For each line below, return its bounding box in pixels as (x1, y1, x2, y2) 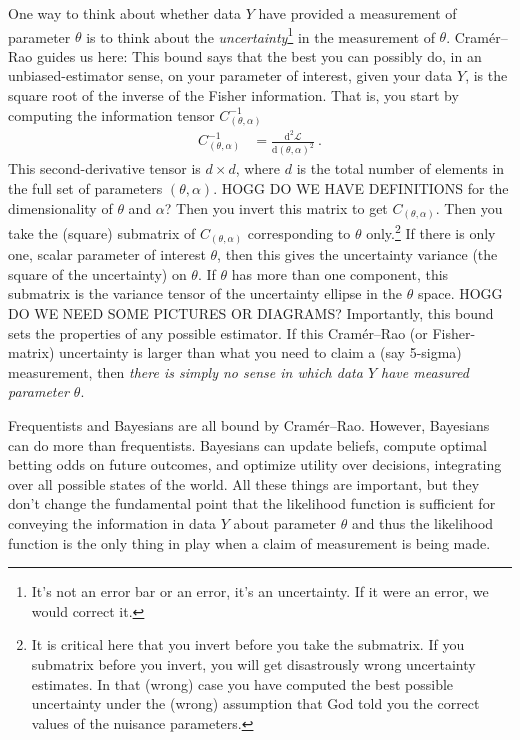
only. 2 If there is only (366, 220, 496, 243)
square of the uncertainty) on (8, 263, 187, 284)
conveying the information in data (8, 512, 217, 533)
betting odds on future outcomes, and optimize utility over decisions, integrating (8, 454, 502, 475)
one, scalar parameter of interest (8, 244, 206, 265)
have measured (381, 361, 469, 382)
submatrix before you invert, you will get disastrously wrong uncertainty (31, 653, 476, 674)
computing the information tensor (8, 104, 215, 125)
